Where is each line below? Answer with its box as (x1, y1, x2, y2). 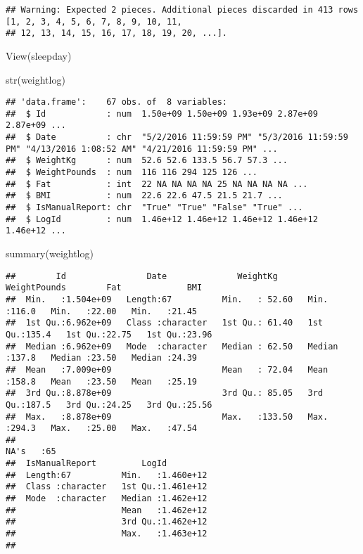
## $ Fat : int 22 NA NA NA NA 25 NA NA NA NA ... (6, 179, 308, 189)
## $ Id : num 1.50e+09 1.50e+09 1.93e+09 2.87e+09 (6, 108, 318, 119)
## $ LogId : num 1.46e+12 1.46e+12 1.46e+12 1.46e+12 (6, 214, 318, 224)
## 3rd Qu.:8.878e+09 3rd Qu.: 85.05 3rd (6, 388, 324, 399)
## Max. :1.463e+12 (6, 529, 208, 539)
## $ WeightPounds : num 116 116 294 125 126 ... (6, 167, 257, 178)
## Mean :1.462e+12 (6, 505, 208, 515)
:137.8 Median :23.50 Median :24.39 (6, 353, 198, 363)
